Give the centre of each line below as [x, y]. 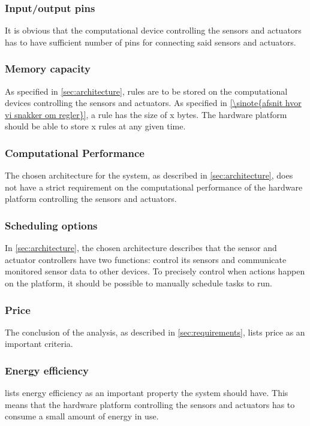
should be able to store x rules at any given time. [95, 126]
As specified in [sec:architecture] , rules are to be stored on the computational [146, 91]
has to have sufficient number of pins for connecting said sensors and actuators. [151, 42]
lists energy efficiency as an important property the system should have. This [147, 393]
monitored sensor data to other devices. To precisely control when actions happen [155, 271]
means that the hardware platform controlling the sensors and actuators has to [150, 404]
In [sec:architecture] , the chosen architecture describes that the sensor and [141, 248]
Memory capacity [48, 69]
